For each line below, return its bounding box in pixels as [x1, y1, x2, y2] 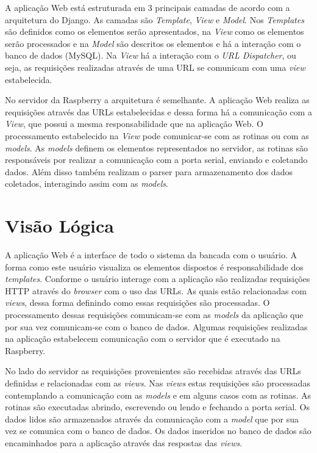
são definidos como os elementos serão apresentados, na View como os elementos [5, 25, 304, 38]
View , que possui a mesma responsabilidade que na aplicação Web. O [5, 117, 263, 130]
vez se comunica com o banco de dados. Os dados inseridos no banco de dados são [5, 424, 312, 437]
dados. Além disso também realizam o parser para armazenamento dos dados [5, 165, 293, 178]
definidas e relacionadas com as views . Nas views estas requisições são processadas [5, 376, 310, 389]
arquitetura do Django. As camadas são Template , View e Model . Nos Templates [5, 13, 304, 26]
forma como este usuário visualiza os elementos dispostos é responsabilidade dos [5, 260, 304, 273]
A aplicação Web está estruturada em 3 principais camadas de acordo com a [5, 1, 290, 13]
